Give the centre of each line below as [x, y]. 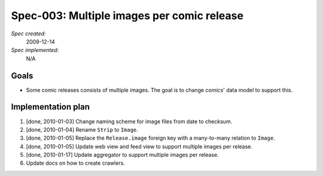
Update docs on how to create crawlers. [76, 163]
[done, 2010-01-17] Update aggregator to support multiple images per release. [123, 155]
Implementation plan [50, 107]
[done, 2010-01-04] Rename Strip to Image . [82, 129]
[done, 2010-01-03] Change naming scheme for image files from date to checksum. [129, 121]
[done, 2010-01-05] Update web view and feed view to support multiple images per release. [139, 146]
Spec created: [28, 34]
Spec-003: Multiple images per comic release [127, 16]
